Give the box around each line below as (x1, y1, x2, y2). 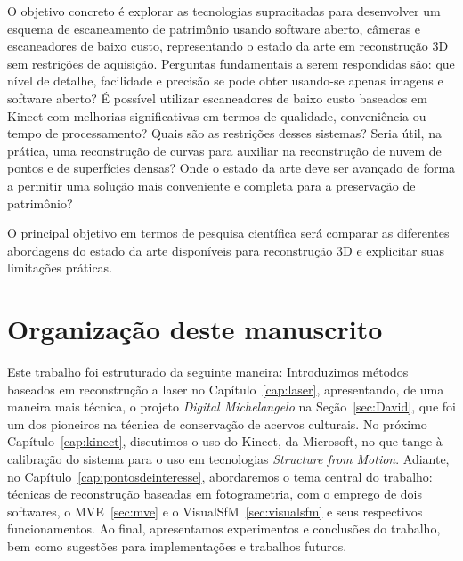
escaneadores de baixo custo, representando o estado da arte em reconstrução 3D (7, 37, 449, 55)
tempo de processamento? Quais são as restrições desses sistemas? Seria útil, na (7, 124, 442, 142)
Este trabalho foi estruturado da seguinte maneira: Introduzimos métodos (7, 362, 409, 381)
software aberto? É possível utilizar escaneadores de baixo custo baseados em (7, 88, 427, 107)
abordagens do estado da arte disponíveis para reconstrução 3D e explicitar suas (7, 240, 444, 259)
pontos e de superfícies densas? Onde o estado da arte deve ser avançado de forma (7, 159, 456, 177)
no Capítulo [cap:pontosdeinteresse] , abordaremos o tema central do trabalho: (7, 467, 433, 485)
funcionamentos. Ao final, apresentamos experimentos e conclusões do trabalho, (7, 519, 441, 538)
